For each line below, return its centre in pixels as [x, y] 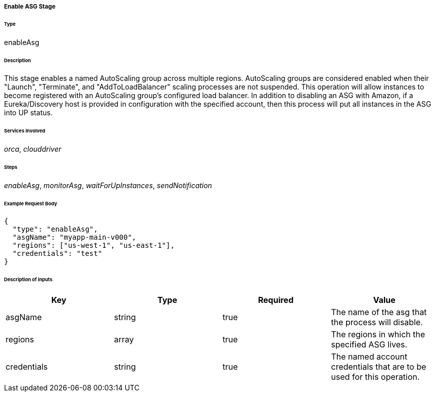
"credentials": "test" [57, 254]
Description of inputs [28, 280]
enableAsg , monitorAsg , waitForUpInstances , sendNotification [108, 185]
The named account [369, 357]
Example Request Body [31, 203]
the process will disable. [377, 322]
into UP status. [28, 113]
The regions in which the [378, 335]
